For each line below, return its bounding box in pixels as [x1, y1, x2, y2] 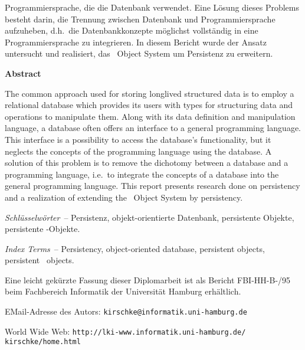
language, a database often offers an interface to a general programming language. [5, 122, 301, 134]
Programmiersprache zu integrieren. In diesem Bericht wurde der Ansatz [5, 35, 267, 48]
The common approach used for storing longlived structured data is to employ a [5, 87, 294, 99]
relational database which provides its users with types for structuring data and [5, 99, 293, 111]
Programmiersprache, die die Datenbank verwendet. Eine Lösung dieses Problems [5, 1, 299, 13]
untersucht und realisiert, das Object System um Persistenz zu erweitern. [5, 47, 273, 60]
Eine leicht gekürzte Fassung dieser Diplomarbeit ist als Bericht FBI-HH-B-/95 [5, 273, 291, 286]
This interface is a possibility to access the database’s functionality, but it [5, 133, 271, 145]
